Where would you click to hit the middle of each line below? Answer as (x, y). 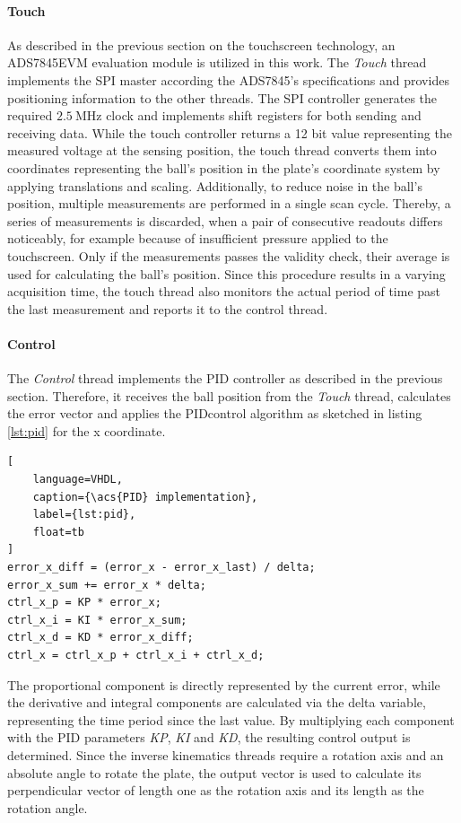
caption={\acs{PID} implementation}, (145, 497)
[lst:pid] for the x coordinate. (87, 430)
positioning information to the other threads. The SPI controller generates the (222, 97)
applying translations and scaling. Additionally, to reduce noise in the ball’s (215, 185)
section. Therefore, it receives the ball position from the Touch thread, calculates (229, 395)
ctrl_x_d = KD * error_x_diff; (100, 638)
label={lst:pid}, (84, 515)
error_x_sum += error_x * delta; (107, 585)
